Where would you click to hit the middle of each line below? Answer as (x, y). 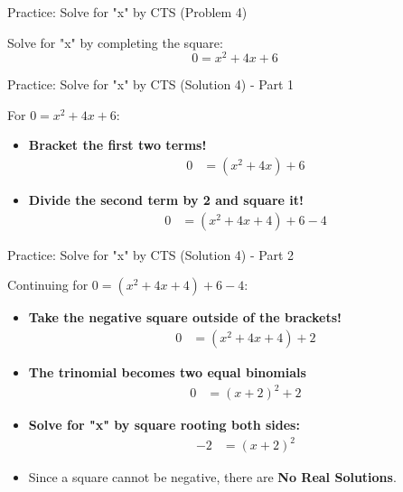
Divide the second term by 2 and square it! (166, 200)
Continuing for (48, 285)
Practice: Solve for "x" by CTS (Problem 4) (127, 12)
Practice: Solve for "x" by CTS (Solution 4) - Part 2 (151, 254)
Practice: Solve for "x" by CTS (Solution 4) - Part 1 (151, 84)
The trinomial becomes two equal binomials (167, 371)
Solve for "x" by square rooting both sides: (164, 425)
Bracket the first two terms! (117, 145)
